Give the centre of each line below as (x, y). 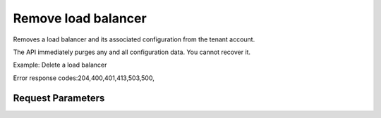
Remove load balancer (80, 18)
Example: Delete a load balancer (60, 65)
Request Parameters (59, 98)
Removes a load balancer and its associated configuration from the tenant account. (134, 39)
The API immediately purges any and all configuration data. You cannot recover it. (132, 52)
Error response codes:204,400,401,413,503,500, (84, 78)
